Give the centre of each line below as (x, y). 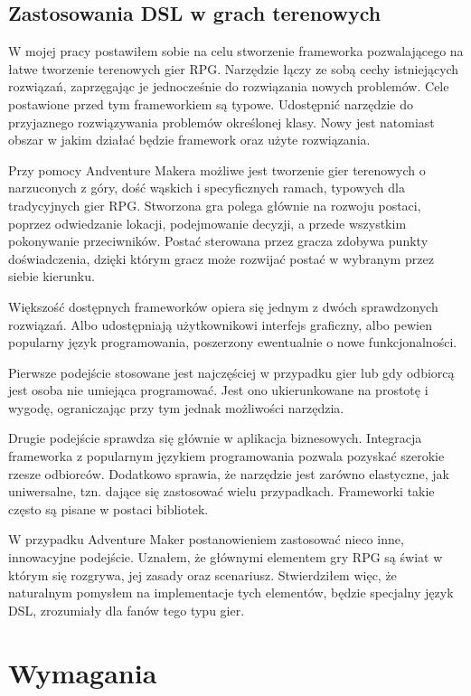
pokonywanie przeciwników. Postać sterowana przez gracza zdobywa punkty (218, 241)
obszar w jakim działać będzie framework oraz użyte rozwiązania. (189, 140)
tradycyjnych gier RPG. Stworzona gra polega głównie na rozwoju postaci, (215, 205)
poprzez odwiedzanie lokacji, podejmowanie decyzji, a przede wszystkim (207, 223)
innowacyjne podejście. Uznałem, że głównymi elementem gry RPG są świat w (226, 557)
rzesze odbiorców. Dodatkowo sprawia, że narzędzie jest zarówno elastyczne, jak (229, 473)
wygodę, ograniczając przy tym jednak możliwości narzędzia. (176, 407)
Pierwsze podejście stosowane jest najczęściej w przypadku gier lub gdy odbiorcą (231, 372)
